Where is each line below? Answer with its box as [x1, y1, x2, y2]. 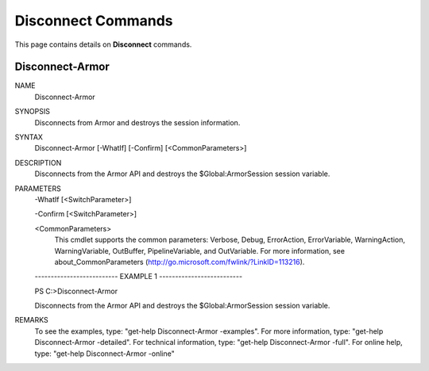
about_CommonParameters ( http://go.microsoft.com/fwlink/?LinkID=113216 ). [54, 257, 305, 266]
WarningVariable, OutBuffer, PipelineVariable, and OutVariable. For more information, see [54, 246, 346, 255]
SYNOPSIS [14, 107, 51, 117]
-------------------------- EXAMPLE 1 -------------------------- [34, 272, 242, 281]
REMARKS [14, 316, 48, 325]
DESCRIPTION [14, 158, 62, 167]
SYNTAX [14, 132, 44, 142]
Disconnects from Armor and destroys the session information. [34, 117, 241, 127]
